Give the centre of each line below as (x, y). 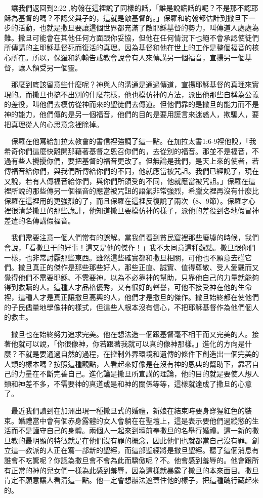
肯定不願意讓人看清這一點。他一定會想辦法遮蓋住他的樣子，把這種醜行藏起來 (131, 480)
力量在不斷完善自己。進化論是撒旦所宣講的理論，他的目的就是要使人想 (135, 374)
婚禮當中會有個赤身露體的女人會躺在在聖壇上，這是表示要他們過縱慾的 (135, 420)
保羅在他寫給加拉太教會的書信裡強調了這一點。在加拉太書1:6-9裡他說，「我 (134, 141)
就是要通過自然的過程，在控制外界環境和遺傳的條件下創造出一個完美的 (142, 354)
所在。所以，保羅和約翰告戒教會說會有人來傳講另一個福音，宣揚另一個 (128, 57)
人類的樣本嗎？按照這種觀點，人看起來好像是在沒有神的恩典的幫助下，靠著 (128, 363)
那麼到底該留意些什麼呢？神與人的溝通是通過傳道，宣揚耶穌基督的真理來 (131, 84)
